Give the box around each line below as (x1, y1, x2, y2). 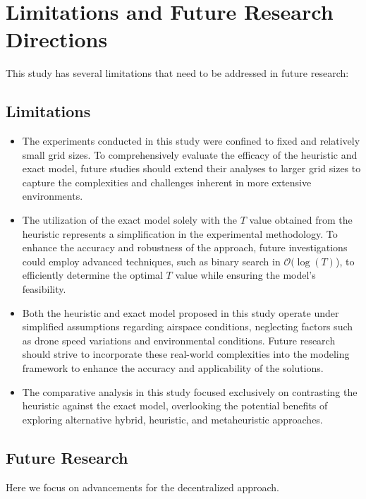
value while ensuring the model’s (175, 267, 316, 282)
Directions (6, 25, 108, 54)
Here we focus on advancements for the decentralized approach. (6, 479, 279, 494)
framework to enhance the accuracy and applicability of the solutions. (22, 361, 324, 375)
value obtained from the (249, 212, 353, 227)
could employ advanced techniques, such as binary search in (22, 253, 281, 268)
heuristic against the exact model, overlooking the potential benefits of (22, 398, 328, 413)
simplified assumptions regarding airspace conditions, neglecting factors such (22, 319, 353, 334)
